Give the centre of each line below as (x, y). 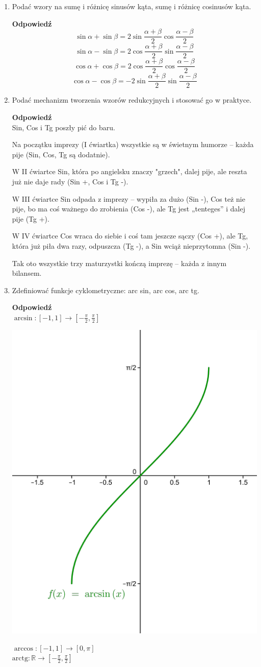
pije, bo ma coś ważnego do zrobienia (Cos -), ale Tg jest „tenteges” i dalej (129, 209)
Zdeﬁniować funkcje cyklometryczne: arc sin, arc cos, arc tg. (106, 290)
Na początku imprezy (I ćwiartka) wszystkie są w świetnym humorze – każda (133, 144)
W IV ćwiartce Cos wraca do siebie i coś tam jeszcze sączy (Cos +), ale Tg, (130, 236)
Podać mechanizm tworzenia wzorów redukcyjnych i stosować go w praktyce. (132, 100)
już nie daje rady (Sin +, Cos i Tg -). (70, 181)
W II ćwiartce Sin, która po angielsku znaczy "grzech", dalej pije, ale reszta (129, 171)
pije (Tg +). (31, 218)
